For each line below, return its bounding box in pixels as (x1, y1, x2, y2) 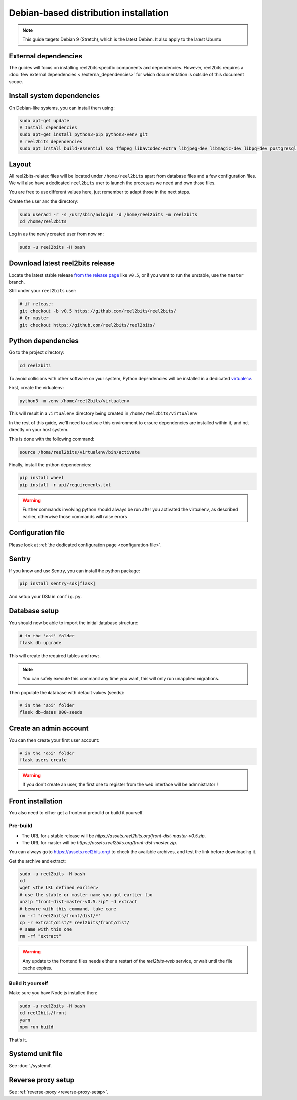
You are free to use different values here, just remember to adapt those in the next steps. (9, 189, 191, 195)
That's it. (9, 1037, 27, 1043)
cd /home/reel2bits (19, 219, 67, 224)
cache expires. (22, 965, 53, 971)
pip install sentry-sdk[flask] (19, 581, 96, 587)
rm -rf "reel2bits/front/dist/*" (19, 913, 101, 919)
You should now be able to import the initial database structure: (9, 620, 139, 626)
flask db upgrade (19, 640, 62, 645)
